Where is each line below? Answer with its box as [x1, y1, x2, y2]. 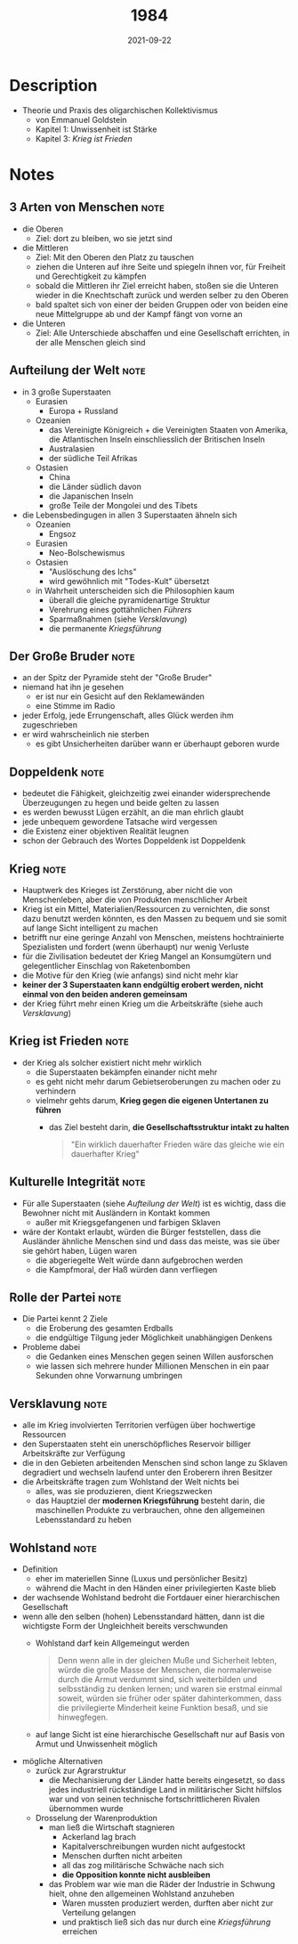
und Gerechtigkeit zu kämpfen [35, 271, 147, 281]
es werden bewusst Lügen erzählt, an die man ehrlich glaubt [21, 807, 245, 817]
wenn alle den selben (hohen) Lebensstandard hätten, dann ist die [21, 1611, 265, 1622]
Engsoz [48, 528, 77, 539]
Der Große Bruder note [9, 648, 135, 663]
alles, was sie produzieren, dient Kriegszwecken [35, 1486, 213, 1497]
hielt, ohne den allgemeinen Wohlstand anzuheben [48, 1889, 235, 1899]
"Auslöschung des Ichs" [48, 566, 137, 577]
